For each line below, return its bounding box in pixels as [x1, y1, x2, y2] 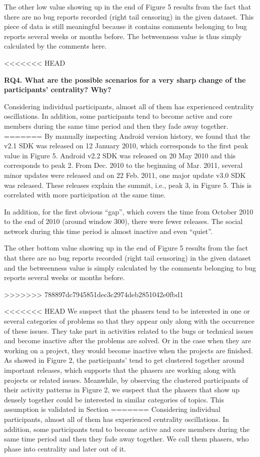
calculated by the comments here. [4, 41, 107, 51]
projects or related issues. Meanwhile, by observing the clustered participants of [4, 374, 248, 385]
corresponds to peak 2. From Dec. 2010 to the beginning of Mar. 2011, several [4, 160, 243, 170]
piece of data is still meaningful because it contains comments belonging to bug [4, 21, 247, 32]
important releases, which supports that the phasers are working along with [4, 365, 236, 375]
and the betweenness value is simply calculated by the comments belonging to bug [4, 262, 256, 273]
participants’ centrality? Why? [4, 84, 111, 95]
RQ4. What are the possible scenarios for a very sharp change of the [4, 74, 246, 85]
